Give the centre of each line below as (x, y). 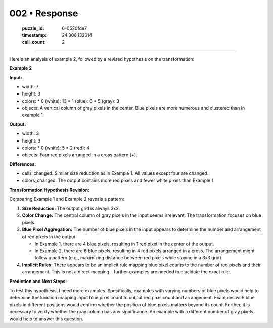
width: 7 (30, 86)
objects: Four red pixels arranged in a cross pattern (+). (80, 155)
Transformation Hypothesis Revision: (50, 190)
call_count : (34, 42)
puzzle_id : (33, 28)
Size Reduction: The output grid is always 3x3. (71, 208)
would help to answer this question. (46, 319)
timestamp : (34, 35)
